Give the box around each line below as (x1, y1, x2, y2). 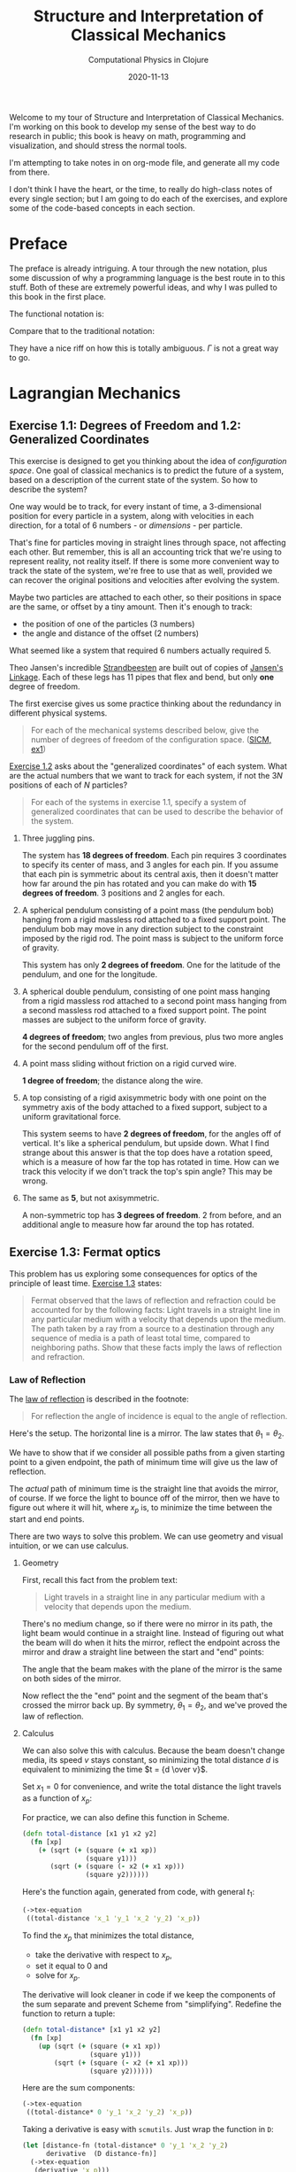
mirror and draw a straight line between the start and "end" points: (21, 1646, 265, 1657)
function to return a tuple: (21, 2008, 116, 2019)
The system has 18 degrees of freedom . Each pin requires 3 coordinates (21, 849, 287, 860)
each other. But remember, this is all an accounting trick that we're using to (9, 547, 283, 557)
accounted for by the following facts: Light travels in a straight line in (30, 1304, 281, 1315)
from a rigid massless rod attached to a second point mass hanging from (21, 995, 287, 1006)
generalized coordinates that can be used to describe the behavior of (30, 806, 284, 817)
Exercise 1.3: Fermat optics (9, 1245, 162, 1260)
